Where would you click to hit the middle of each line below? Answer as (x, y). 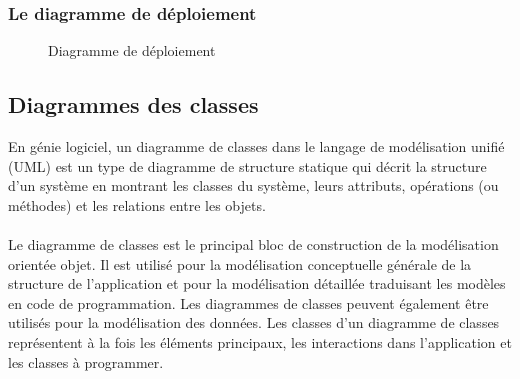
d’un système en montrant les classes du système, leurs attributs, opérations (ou (253, 185)
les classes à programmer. (86, 361)
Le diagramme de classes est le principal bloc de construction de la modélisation (253, 243)
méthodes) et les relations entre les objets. (137, 204)
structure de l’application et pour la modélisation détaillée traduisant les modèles (257, 283)
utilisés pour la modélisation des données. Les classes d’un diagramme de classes (254, 322)
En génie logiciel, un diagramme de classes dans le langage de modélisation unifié (256, 146)
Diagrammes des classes (133, 104)
